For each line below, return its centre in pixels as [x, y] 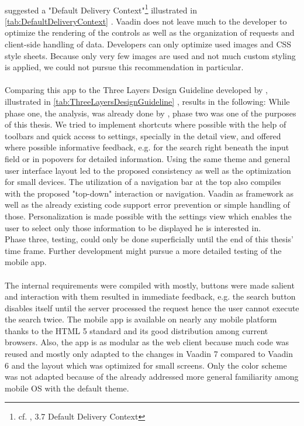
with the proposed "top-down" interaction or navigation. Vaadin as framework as [149, 193]
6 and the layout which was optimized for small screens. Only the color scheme [146, 365]
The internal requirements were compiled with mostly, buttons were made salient [150, 285]
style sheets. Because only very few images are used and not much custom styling [150, 55]
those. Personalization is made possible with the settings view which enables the [148, 216]
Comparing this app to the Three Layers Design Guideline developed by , [137, 90]
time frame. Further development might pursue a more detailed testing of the [143, 250]
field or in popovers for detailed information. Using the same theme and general [148, 158]
